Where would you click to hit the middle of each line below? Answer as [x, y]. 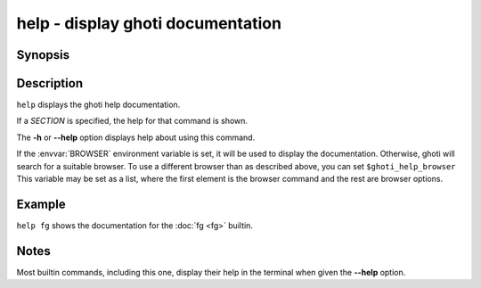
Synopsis [43, 55]
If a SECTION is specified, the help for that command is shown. [132, 121]
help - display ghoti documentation [149, 23]
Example [41, 204]
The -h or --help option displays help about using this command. [136, 137]
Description [50, 83]
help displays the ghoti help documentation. [98, 105]
